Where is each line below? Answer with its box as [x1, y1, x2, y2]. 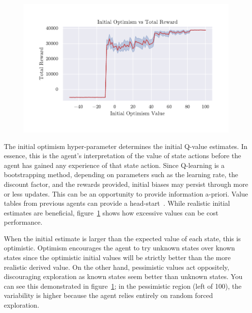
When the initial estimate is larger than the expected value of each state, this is [4, 233, 241, 243]
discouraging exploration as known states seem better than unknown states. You [4, 271, 243, 281]
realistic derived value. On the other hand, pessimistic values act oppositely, [4, 262, 229, 272]
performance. [4, 217, 43, 227]
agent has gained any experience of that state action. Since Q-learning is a [4, 160, 225, 170]
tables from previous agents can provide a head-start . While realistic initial [4, 198, 230, 208]
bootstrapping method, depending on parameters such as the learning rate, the [4, 169, 238, 180]
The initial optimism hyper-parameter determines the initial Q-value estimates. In [4, 141, 248, 151]
